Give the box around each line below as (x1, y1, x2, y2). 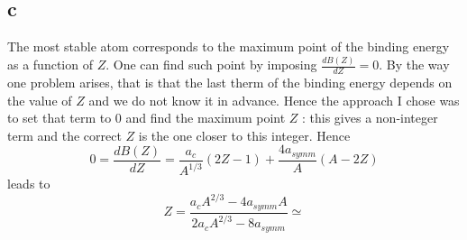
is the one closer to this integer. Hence (138, 125, 351, 144)
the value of (7, 90, 72, 109)
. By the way (379, 55, 450, 74)
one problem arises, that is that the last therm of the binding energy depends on (7, 72, 453, 91)
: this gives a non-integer (302, 108, 438, 127)
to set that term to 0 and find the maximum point (7, 108, 286, 127)
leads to (7, 174, 50, 193)
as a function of (7, 55, 93, 74)
